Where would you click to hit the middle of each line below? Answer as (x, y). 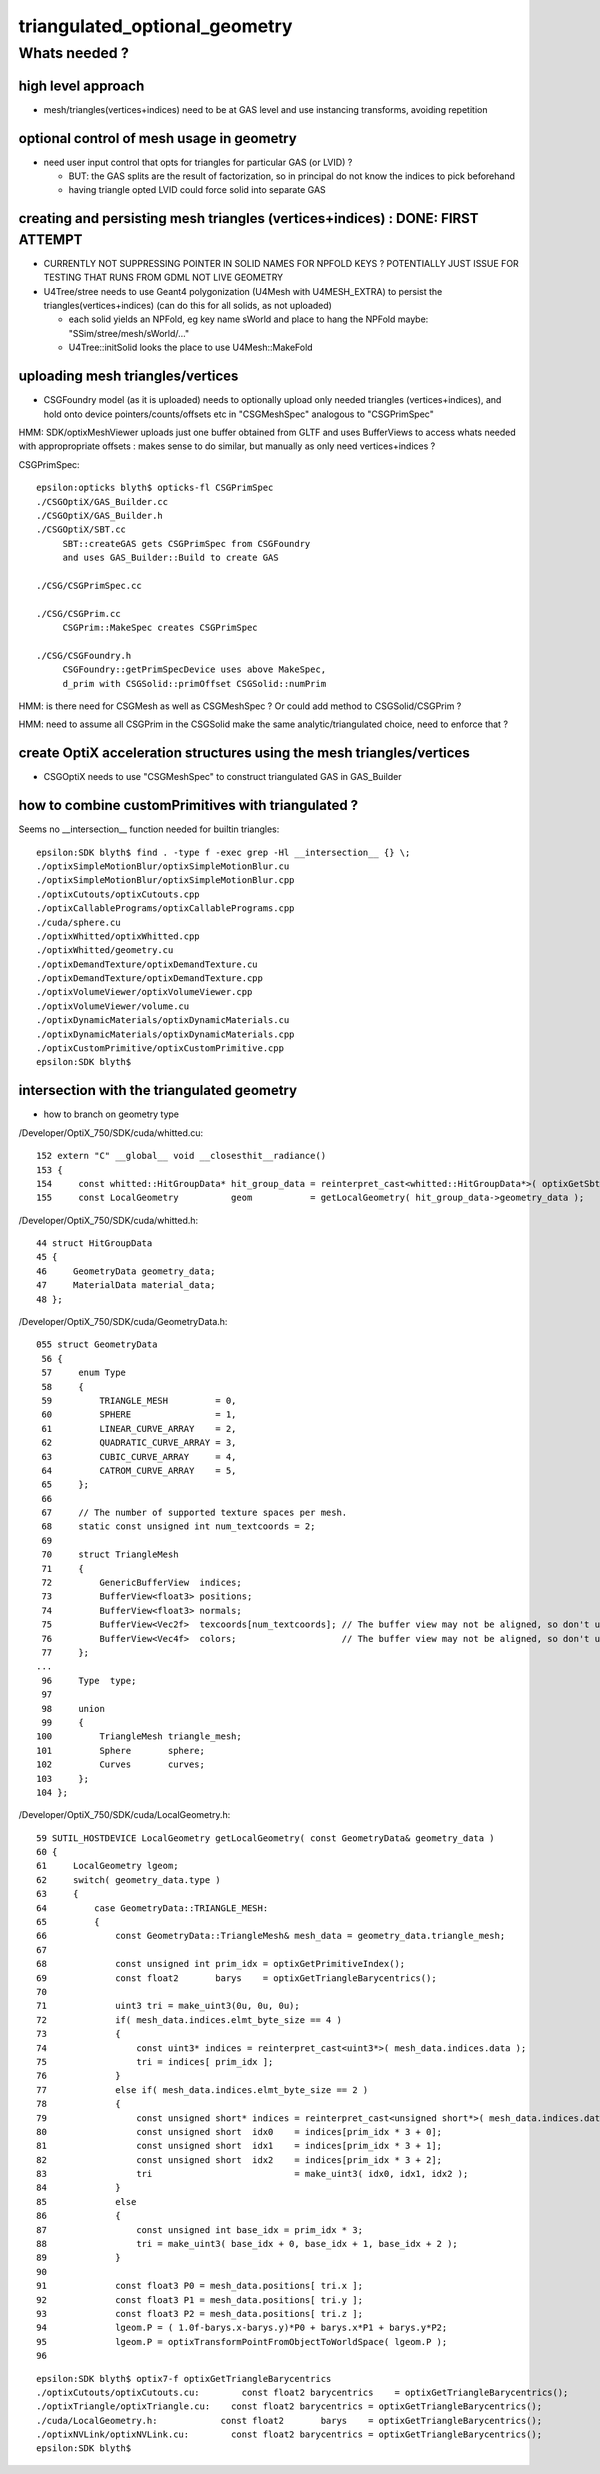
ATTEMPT (50, 239)
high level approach (81, 85)
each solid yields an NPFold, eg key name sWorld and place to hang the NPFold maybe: (248, 319)
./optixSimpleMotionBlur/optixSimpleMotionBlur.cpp (165, 880)
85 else (86, 2201)
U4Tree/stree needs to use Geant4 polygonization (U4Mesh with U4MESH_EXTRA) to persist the (243, 291)
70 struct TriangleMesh (110, 1554)
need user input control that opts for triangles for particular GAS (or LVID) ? (198, 162)
